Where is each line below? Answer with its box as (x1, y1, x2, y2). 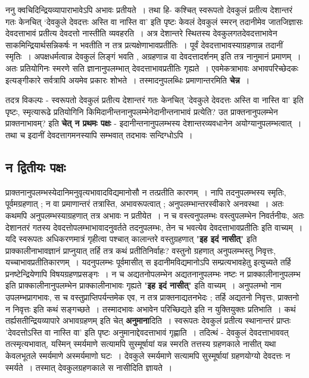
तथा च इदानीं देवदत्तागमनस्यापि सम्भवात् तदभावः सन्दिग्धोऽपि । (5, 128, 193, 141)
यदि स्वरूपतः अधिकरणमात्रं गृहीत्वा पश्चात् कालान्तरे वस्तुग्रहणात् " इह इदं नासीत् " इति (5, 233, 257, 245)
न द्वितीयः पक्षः (5, 157, 66, 176)
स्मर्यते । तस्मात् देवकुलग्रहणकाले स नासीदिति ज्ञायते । (5, 361, 173, 373)
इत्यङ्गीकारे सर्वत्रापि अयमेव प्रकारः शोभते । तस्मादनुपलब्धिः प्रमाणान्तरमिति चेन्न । (5, 73, 250, 86)
